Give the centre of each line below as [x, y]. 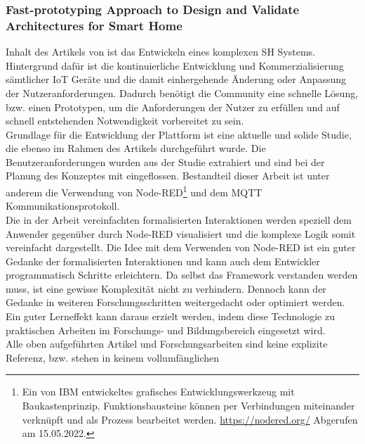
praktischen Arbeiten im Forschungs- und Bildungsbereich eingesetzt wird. [166, 330]
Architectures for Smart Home [94, 25]
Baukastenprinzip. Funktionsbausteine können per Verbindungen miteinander [188, 406]
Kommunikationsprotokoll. [63, 206]
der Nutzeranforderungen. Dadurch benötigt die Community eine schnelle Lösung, [182, 93]
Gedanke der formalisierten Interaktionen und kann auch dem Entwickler [163, 261]
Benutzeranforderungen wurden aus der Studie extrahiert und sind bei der [165, 161]
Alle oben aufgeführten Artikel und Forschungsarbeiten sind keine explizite [167, 344]
